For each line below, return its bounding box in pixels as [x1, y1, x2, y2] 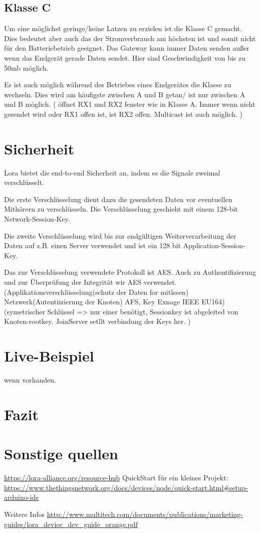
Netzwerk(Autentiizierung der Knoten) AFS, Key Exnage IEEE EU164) [4, 296, 225, 307]
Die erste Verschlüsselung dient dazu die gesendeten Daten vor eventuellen [4, 194, 232, 204]
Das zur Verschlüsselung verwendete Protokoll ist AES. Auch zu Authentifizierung [4, 267, 256, 277]
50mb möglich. [4, 62, 49, 73]
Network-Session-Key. [4, 214, 70, 224]
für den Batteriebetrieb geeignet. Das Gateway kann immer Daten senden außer [4, 43, 249, 53]
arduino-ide [4, 492, 39, 502]
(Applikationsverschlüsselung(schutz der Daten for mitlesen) [4, 286, 189, 297]
